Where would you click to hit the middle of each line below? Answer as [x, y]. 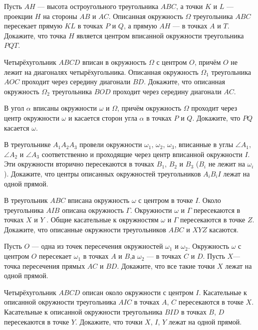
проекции [18, 16]
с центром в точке [166, 200]
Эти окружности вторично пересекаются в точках [79, 164]
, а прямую [140, 26]
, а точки [189, 6]
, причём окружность [149, 108]
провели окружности [111, 144]
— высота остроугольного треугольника [98, 6]
